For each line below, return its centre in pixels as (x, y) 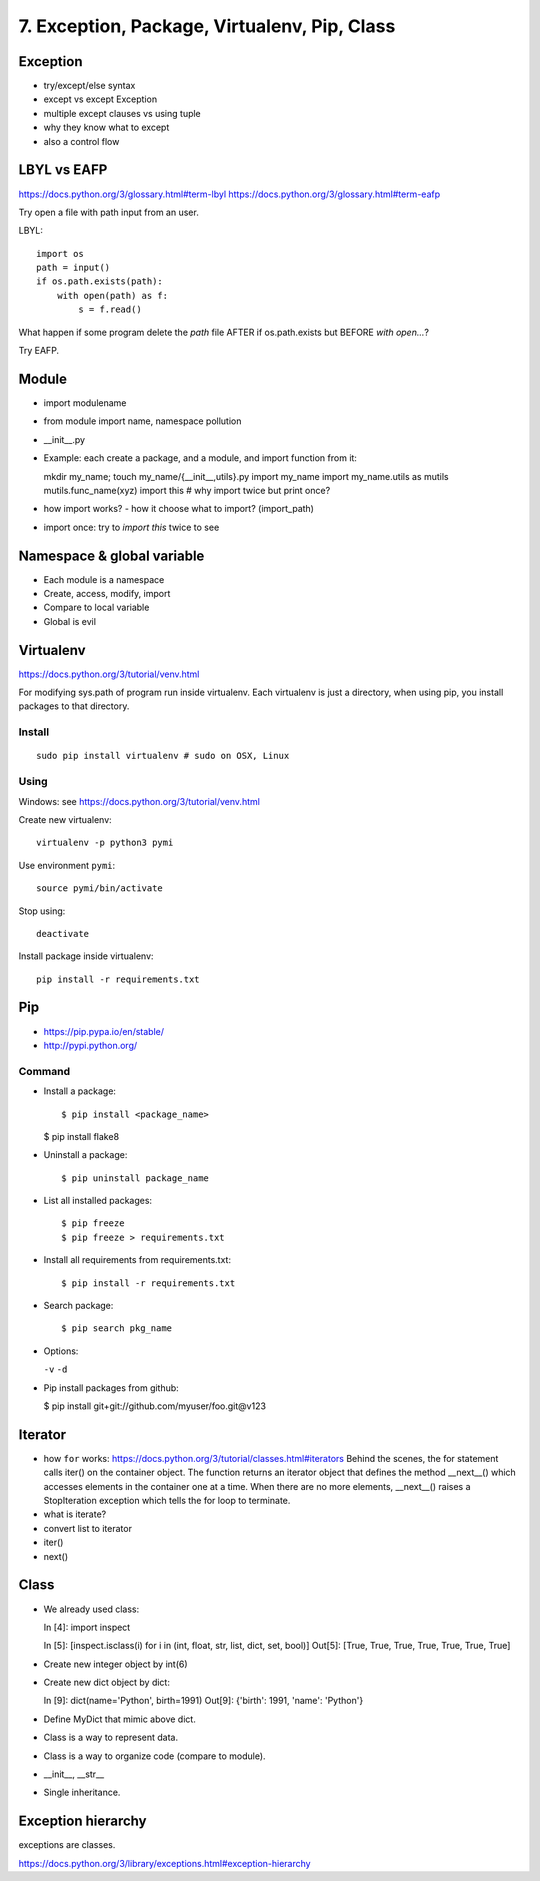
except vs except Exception (100, 99)
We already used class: (91, 1609)
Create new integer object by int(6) (116, 1664)
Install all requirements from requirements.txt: (137, 1260)
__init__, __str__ (74, 1774)
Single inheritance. (82, 1792)
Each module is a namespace (104, 579)
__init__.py (64, 439)
